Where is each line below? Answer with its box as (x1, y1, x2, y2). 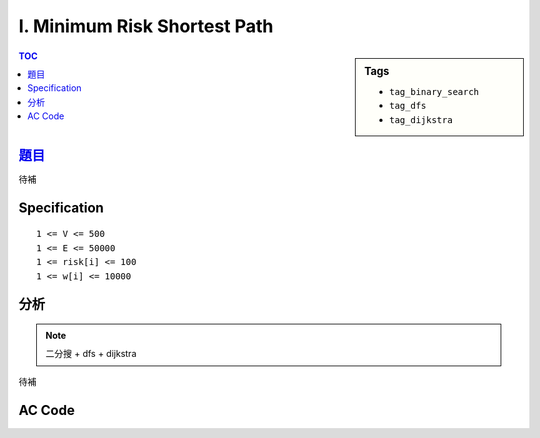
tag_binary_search (389, 86, 480, 97)
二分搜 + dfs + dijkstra (45, 348, 137, 360)
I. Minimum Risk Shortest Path (18, 15, 274, 37)
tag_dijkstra (389, 114, 454, 125)
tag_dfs (389, 100, 427, 112)
